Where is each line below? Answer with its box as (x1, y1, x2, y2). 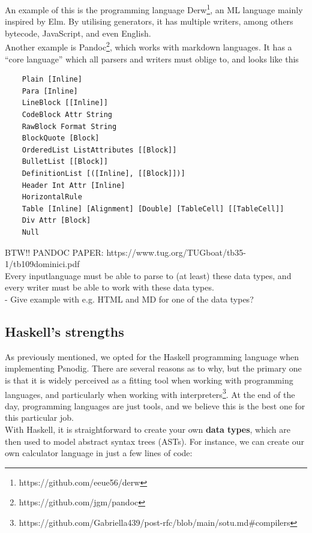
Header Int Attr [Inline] (22, 181, 125, 190)
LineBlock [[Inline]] (22, 98, 108, 107)
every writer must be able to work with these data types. (5, 281, 214, 294)
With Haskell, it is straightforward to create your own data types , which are (5, 423, 290, 435)
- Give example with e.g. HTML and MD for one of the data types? (5, 292, 254, 305)
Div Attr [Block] (22, 216, 91, 225)
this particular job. (5, 411, 74, 424)
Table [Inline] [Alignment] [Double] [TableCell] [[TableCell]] (22, 204, 284, 213)
